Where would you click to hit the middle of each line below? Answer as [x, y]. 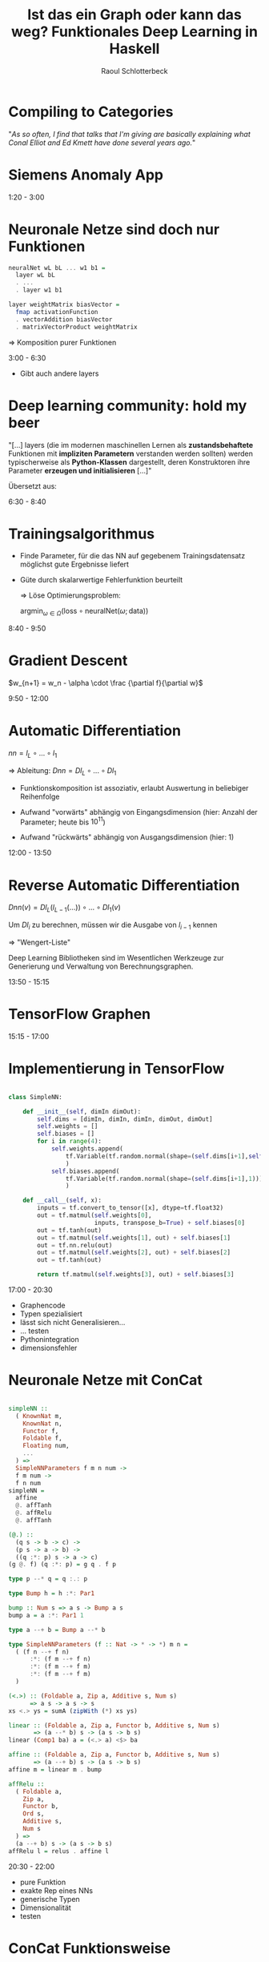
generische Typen [50, 1899]
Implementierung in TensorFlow [116, 1069]
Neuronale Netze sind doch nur [114, 229]
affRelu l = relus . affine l [59, 1851]
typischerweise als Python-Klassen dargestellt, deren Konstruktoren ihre [129, 461]
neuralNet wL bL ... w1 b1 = [57, 268]
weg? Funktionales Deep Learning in [134, 32]
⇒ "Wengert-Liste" [39, 942]
